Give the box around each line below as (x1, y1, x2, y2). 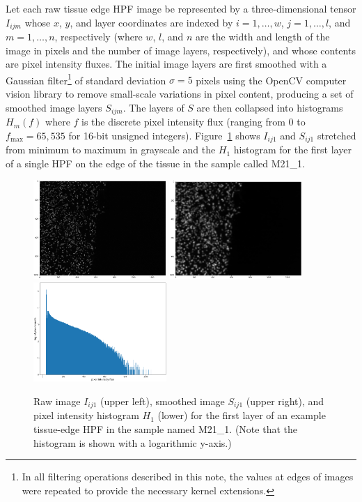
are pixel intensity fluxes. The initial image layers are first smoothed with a (6, 56, 327, 71)
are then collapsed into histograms (196, 100, 343, 114)
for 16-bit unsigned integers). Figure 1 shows (68, 128, 260, 142)
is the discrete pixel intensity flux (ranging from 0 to (81, 114, 306, 129)
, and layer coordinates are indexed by (70, 15, 233, 29)
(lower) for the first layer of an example (157, 408, 326, 423)
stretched (317, 128, 356, 142)
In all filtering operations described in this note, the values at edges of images (22, 469, 354, 484)
